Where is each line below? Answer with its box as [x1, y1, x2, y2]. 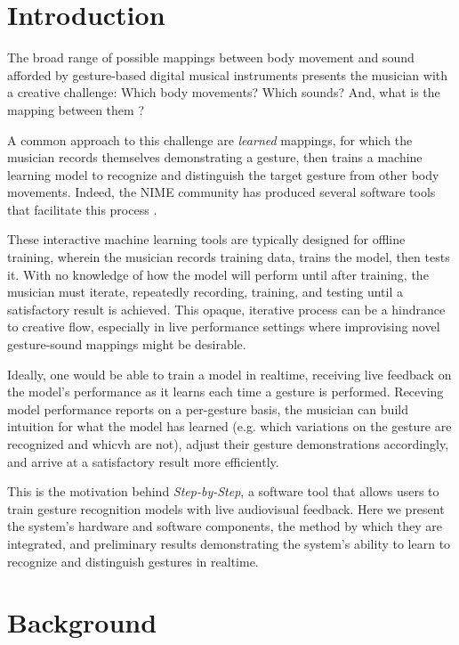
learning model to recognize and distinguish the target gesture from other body [7, 165, 439, 184]
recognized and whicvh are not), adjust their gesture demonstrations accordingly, [7, 435, 449, 453]
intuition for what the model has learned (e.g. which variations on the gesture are [7, 417, 452, 436]
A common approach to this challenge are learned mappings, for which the [7, 130, 413, 149]
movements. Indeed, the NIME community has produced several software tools [7, 183, 436, 201]
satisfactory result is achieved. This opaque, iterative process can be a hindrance [7, 299, 446, 318]
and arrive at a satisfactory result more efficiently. [7, 452, 279, 470]
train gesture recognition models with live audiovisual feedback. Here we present [7, 499, 445, 518]
